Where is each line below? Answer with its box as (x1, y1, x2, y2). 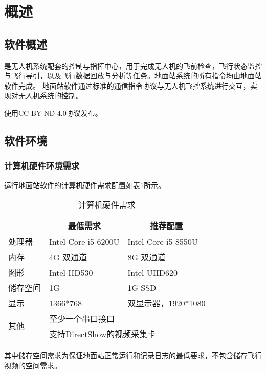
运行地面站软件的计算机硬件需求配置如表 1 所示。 (4, 179, 165, 190)
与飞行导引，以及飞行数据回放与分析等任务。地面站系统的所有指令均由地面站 (4, 70, 262, 81)
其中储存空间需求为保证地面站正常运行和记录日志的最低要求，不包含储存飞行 (4, 350, 262, 361)
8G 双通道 (127, 251, 166, 263)
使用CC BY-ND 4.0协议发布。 (4, 107, 102, 118)
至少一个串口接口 (49, 313, 115, 325)
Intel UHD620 (127, 266, 178, 278)
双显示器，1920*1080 (127, 297, 206, 309)
